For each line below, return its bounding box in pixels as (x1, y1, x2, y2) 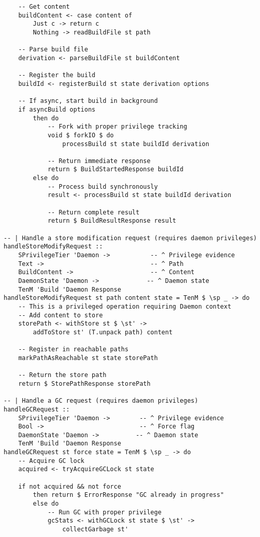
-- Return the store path (18, 371, 107, 379)
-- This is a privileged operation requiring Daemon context (18, 302, 231, 310)
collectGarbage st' (62, 526, 129, 533)
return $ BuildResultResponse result (47, 217, 176, 225)
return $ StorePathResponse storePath (18, 380, 151, 387)
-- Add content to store (18, 311, 103, 319)
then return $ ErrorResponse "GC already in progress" (33, 491, 224, 499)
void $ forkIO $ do (47, 131, 114, 139)
